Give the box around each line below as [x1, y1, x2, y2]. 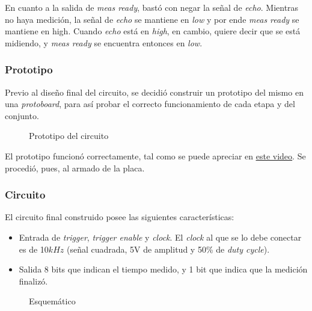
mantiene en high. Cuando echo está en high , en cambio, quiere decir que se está [5, 25, 301, 37]
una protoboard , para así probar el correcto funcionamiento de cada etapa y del [5, 97, 295, 110]
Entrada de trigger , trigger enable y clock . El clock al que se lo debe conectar [19, 230, 302, 243]
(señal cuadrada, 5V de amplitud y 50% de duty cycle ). [66, 242, 270, 255]
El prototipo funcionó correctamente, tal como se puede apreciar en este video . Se [5, 149, 306, 162]
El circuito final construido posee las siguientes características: [5, 211, 234, 223]
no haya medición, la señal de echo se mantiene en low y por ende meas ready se [5, 13, 299, 25]
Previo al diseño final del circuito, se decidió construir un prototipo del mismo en [5, 85, 304, 98]
